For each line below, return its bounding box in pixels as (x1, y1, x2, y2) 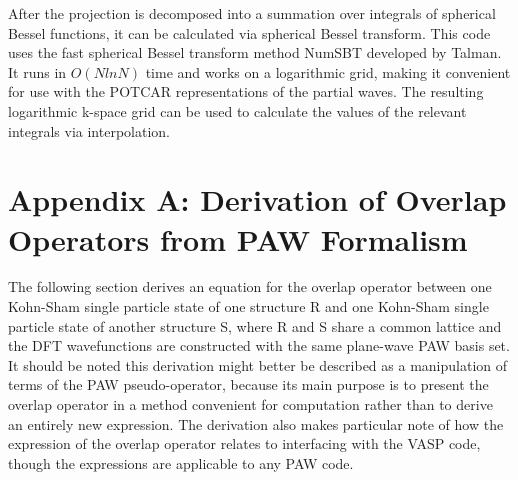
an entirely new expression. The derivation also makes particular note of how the (8, 413, 504, 434)
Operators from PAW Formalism (8, 218, 468, 259)
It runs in (8, 61, 67, 82)
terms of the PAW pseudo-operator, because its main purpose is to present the (8, 374, 489, 395)
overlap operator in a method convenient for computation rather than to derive (8, 394, 493, 415)
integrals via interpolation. (8, 120, 170, 141)
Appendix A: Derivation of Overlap (8, 179, 507, 220)
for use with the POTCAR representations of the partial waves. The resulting (8, 81, 484, 102)
